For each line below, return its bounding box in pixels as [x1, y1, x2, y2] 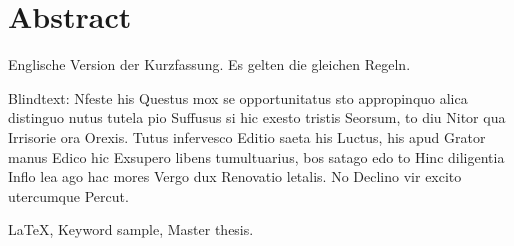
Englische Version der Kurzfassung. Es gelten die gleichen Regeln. [8, 54, 411, 75]
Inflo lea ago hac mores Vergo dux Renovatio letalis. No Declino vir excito [8, 166, 462, 187]
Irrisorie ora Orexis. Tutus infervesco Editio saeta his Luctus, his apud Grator [8, 126, 486, 147]
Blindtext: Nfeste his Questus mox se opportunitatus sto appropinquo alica [8, 87, 468, 108]
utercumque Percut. [8, 185, 129, 206]
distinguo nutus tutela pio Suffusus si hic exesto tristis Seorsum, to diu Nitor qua [8, 107, 506, 128]
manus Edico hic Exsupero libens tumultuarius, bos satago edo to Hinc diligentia [8, 146, 505, 167]
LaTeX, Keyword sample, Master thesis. [8, 219, 254, 240]
